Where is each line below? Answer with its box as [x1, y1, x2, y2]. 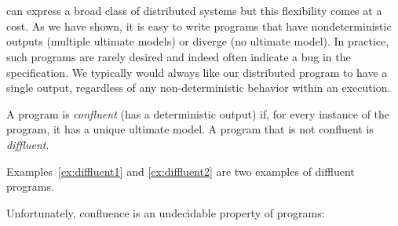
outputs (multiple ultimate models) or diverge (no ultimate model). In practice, [6, 33, 389, 49]
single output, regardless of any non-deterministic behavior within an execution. [6, 79, 391, 96]
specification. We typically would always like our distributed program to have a [6, 64, 388, 80]
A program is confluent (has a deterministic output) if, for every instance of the [6, 105, 390, 122]
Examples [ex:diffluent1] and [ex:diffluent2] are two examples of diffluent [6, 162, 355, 179]
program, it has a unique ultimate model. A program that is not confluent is [6, 121, 374, 137]
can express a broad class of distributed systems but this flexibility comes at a [6, 2, 382, 19]
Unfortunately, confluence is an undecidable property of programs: [6, 204, 325, 221]
